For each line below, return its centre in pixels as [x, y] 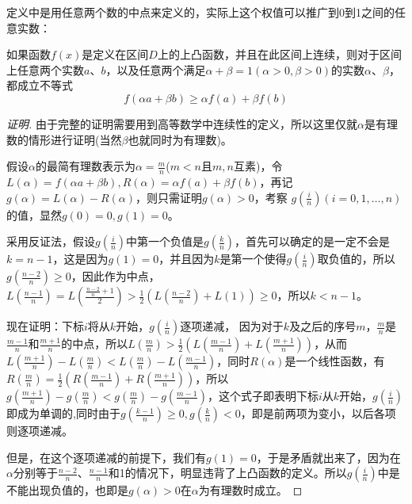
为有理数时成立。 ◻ [250, 490]
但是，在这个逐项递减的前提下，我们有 [106, 457]
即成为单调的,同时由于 [63, 413]
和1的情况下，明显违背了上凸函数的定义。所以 [227, 473]
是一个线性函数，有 [335, 361]
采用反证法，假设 [51, 241]
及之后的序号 [323, 326]
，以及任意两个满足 [156, 69]
